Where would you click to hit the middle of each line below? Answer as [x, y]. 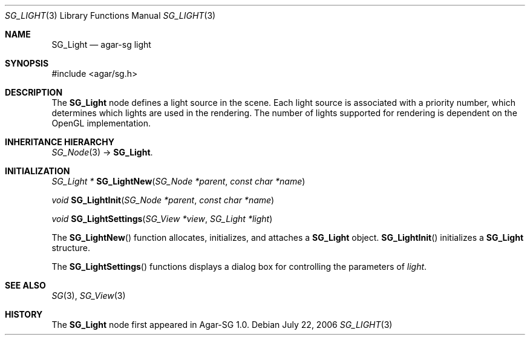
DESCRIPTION [34, 92]
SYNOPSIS [27, 63]
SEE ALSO [25, 285]
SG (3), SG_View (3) [89, 296]
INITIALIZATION [38, 171]
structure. [71, 248]
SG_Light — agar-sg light [101, 44]
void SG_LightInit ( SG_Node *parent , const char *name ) [163, 200]
